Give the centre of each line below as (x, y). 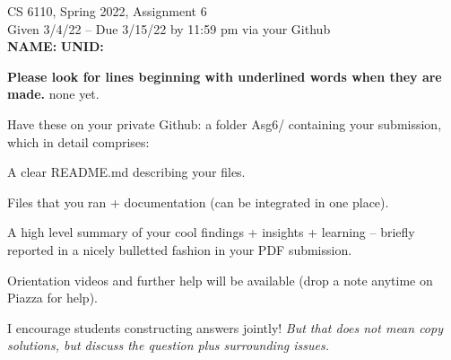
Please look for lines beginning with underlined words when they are (225, 76)
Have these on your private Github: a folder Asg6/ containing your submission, (225, 123)
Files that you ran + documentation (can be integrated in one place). (198, 202)
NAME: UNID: (56, 46)
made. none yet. (53, 94)
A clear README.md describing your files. (126, 172)
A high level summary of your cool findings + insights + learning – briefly (211, 232)
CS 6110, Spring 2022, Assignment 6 (107, 11)
